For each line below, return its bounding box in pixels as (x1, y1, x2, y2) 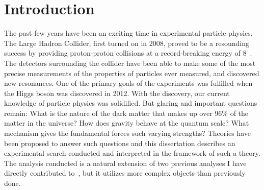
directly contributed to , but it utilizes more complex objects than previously (4, 168, 246, 178)
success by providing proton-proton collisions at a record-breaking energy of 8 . (4, 47, 252, 58)
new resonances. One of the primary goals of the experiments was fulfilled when (4, 78, 253, 88)
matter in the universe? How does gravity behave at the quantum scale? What (4, 117, 249, 128)
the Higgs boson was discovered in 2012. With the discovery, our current (4, 87, 230, 98)
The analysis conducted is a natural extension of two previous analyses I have (4, 157, 247, 168)
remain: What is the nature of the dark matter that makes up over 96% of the (4, 107, 249, 118)
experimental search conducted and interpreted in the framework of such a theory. (4, 148, 260, 158)
